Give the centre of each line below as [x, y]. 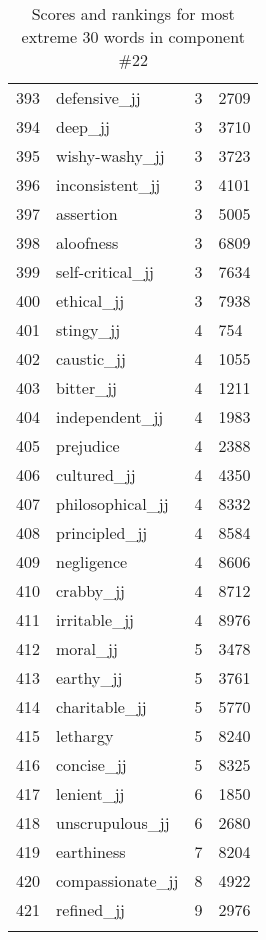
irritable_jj [95, 619]
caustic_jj [91, 358]
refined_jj [90, 909]
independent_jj [110, 416]
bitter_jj [86, 387]
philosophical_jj [112, 503]
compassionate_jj [117, 880]
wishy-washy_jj [110, 155]
